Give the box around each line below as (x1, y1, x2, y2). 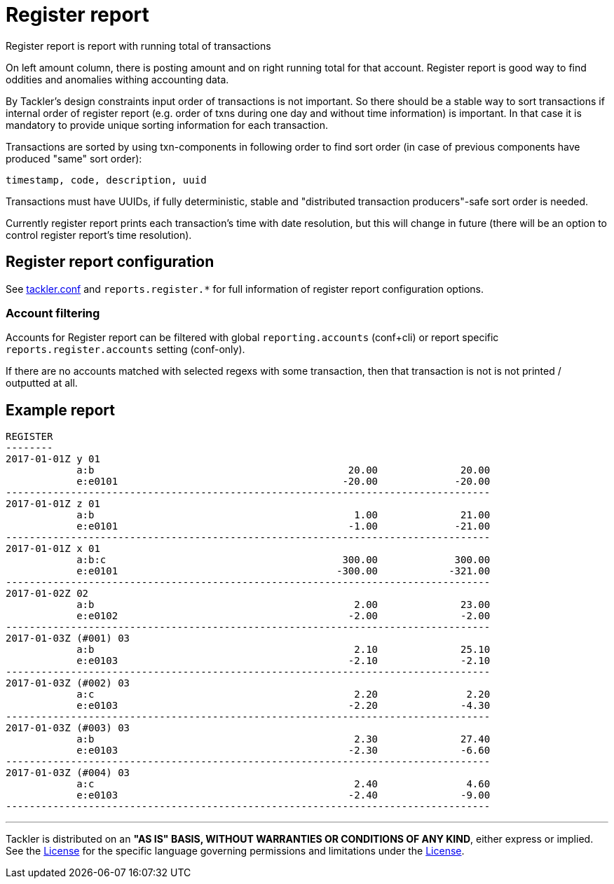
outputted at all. (6, 377, 78, 389)
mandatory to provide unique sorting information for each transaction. (6, 118, 328, 131)
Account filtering (6, 305, 100, 320)
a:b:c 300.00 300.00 (76, 554, 491, 566)
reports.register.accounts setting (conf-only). (6, 343, 245, 356)
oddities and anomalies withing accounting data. (6, 73, 229, 85)
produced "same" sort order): (6, 152, 142, 165)
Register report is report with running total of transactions (6, 39, 271, 52)
